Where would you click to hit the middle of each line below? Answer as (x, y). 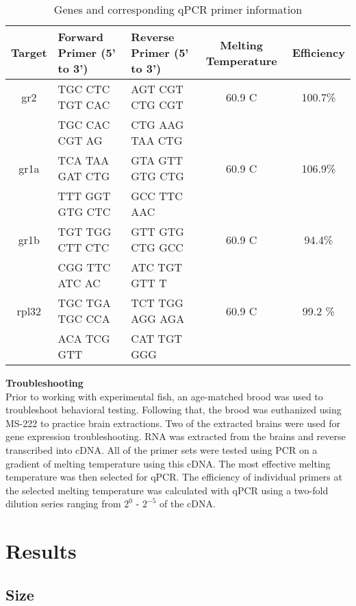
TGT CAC (84, 105)
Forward (80, 37)
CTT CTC (84, 247)
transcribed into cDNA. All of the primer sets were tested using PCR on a (162, 449)
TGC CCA (84, 318)
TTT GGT (84, 196)
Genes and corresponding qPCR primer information (178, 9)
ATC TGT (157, 267)
